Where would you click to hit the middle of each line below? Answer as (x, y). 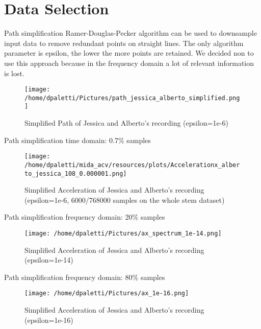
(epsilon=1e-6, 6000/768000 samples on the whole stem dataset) (125, 199)
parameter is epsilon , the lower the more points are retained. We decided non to (129, 53)
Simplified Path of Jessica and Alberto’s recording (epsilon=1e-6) (126, 123)
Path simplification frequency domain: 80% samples (85, 277)
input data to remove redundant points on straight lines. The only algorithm (124, 43)
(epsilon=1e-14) (49, 260)
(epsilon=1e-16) (49, 320)
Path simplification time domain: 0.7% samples (77, 140)
